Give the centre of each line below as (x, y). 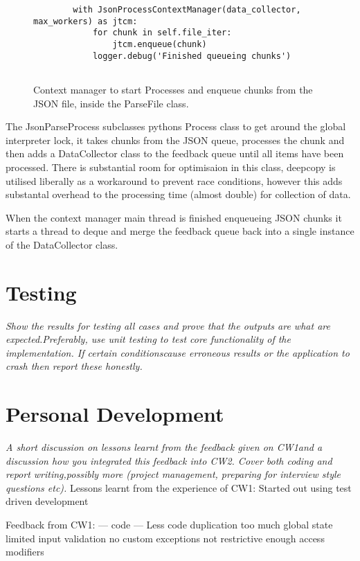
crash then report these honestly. (74, 366)
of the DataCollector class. (62, 244)
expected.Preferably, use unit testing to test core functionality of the (148, 339)
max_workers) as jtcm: (85, 21)
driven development (47, 501)
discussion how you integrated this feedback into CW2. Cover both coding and (169, 460)
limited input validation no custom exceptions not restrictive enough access (165, 538)
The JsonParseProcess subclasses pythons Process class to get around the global (176, 126)
